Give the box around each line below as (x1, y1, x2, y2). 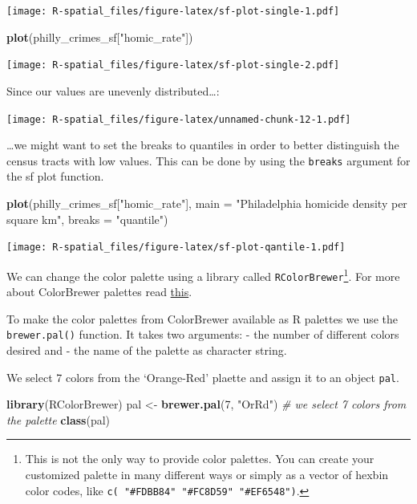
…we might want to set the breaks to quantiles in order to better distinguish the (6, 136, 399, 153)
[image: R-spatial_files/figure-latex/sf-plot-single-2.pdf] (6, 59, 340, 71)
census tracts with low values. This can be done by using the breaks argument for (6, 152, 411, 169)
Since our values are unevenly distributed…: (6, 82, 220, 99)
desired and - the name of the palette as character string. (6, 342, 287, 358)
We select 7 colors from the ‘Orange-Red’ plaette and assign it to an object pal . (6, 368, 399, 385)
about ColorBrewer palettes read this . (6, 283, 192, 300)
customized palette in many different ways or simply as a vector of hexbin (25, 466, 389, 483)
